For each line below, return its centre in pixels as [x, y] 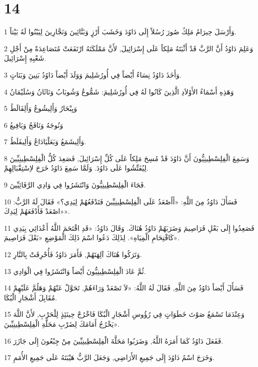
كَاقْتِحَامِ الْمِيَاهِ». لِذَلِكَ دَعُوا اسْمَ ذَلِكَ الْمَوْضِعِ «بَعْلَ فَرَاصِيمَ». [92, 237]
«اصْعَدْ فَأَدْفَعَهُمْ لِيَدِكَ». [37, 211]
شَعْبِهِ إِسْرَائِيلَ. [25, 58]
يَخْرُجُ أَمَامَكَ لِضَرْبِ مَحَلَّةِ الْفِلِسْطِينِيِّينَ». [62, 324]
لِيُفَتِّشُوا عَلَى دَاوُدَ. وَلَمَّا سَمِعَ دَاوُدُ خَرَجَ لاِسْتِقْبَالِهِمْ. [76, 168]
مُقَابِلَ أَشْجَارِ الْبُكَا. [31, 297]
